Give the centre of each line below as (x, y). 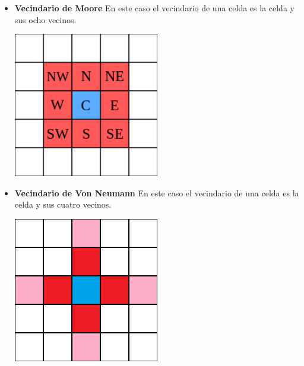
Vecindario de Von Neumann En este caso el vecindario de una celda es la (157, 192)
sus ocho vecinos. (45, 19)
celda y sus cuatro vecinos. (63, 204)
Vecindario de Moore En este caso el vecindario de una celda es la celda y (154, 8)
